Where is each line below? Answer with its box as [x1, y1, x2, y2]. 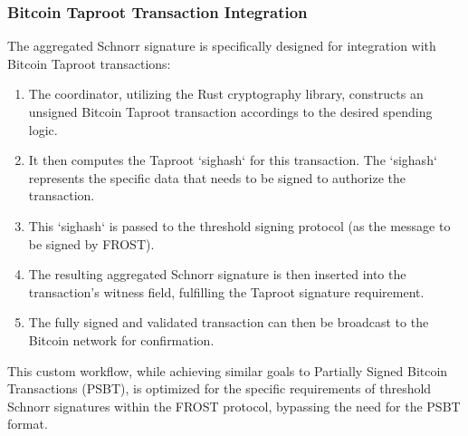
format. [7, 414, 48, 433]
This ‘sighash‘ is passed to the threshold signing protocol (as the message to [28, 216, 451, 235]
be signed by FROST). [28, 234, 155, 253]
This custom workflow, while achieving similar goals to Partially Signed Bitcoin [7, 361, 448, 380]
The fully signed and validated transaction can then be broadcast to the [28, 313, 429, 332]
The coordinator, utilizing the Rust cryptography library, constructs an [28, 84, 424, 103]
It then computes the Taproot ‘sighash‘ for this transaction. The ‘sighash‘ [28, 150, 437, 170]
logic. [28, 120, 58, 139]
